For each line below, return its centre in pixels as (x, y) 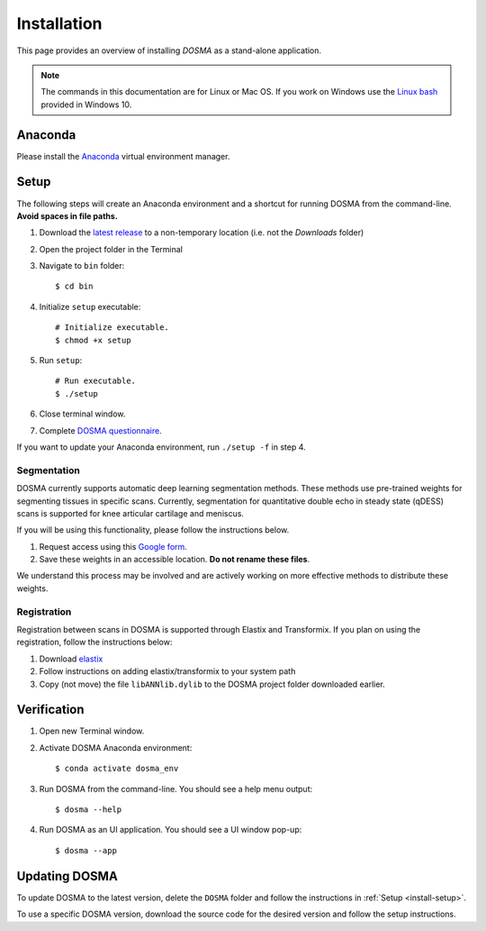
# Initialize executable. (112, 328)
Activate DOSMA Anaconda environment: (116, 747)
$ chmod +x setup (93, 340)
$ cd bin (74, 287)
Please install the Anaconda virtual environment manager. (123, 156)
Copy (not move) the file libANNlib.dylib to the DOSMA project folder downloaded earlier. (212, 684)
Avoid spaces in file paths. (67, 215)
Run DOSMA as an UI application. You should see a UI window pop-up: (171, 830)
